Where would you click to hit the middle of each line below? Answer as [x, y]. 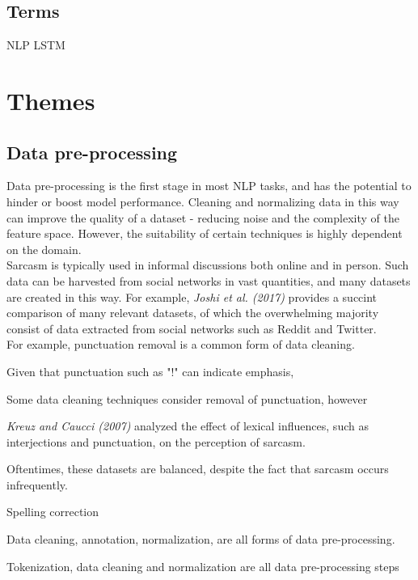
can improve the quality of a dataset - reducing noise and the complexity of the [203, 217]
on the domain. [44, 249]
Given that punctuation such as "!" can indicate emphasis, [150, 371]
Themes [51, 100]
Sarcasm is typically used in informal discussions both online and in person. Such [208, 265]
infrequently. [37, 484]
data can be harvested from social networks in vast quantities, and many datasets [209, 280]
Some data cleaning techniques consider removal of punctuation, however [187, 398]
